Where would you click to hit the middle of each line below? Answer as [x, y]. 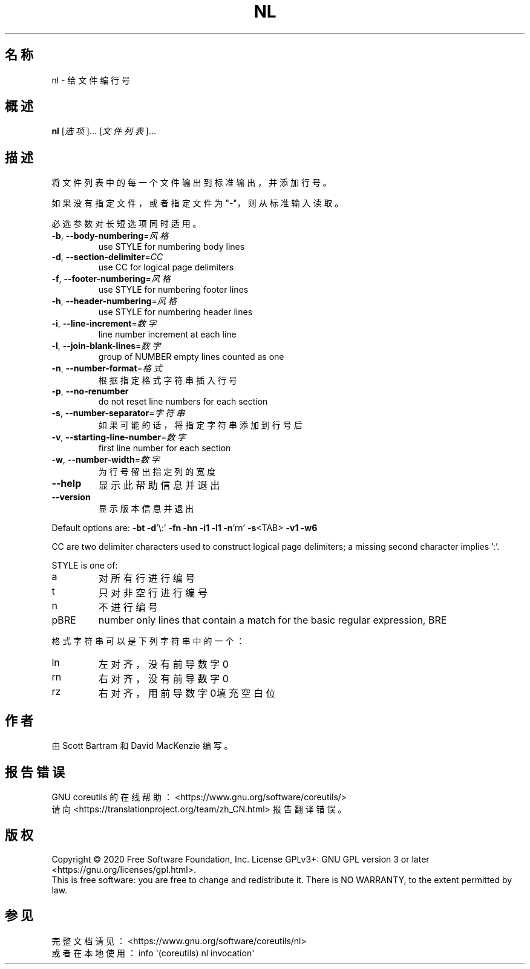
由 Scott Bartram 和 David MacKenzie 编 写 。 [142, 746]
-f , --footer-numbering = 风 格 [111, 279]
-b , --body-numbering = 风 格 [110, 236]
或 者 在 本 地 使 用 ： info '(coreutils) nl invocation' [153, 953]
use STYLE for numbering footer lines [173, 290]
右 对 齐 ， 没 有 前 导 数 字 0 [163, 679]
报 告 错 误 [35, 772]
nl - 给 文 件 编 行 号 [91, 80]
